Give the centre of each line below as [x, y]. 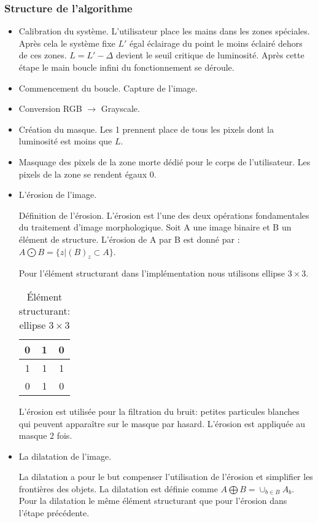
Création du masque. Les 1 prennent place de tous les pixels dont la [146, 129]
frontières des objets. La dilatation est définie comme [118, 488]
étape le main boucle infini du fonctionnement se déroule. [126, 67]
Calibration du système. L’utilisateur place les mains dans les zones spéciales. [164, 31]
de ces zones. [43, 55]
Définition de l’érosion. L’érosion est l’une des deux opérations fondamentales [164, 215]
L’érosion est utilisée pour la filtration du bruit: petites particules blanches [159, 411]
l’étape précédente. [54, 513]
